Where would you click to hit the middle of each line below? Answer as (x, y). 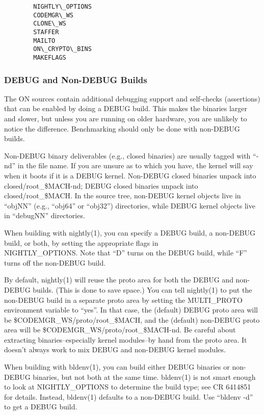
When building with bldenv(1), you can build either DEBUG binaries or (117, 367)
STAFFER (46, 32)
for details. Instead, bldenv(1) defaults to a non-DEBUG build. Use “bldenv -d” (129, 396)
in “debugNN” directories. (45, 215)
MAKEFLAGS (50, 57)
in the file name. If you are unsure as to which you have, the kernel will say (135, 165)
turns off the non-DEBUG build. (55, 262)
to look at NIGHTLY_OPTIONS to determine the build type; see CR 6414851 (128, 387)
